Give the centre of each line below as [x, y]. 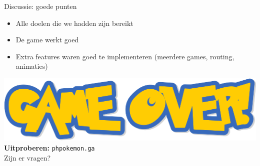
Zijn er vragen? [27, 157]
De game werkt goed [47, 40]
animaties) [32, 66]
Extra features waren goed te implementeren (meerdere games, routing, [125, 56]
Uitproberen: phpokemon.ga [49, 148]
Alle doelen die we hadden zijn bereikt [74, 23]
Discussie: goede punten [40, 6]
